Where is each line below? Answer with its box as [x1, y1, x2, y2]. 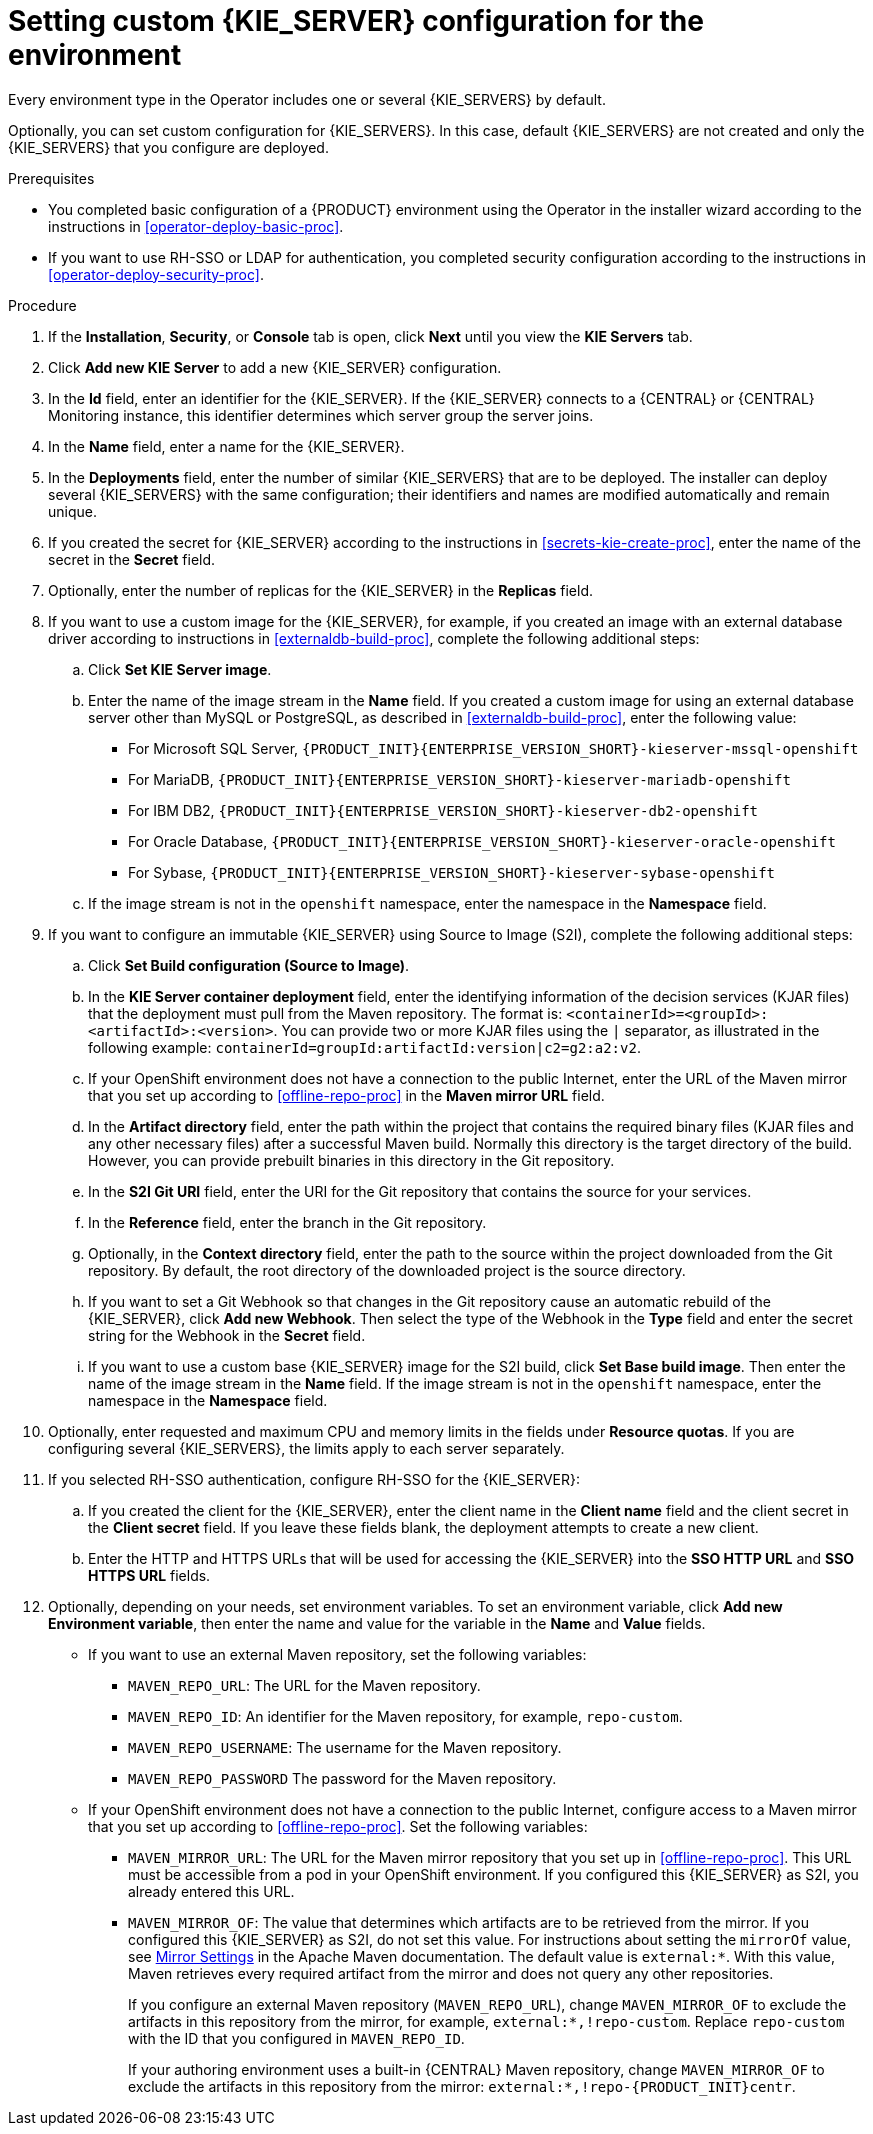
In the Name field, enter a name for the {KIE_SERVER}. [48, 437, 405, 455]
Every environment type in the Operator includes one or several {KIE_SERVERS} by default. [8, 90, 606, 108]
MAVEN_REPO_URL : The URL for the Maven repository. [128, 1676, 481, 1694]
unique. [48, 502, 97, 520]
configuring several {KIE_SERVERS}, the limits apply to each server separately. [48, 1439, 565, 1457]
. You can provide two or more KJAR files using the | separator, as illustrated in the [273, 1021, 820, 1039]
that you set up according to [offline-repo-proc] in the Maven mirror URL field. [88, 1086, 605, 1104]
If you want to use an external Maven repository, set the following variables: [88, 1645, 587, 1663]
